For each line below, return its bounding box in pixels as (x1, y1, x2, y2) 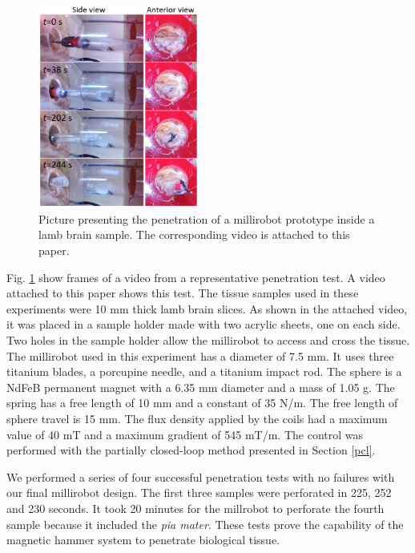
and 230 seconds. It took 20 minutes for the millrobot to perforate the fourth (6, 499, 385, 516)
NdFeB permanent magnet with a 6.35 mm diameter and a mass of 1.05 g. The (6, 378, 395, 395)
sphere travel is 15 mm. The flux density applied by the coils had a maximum (6, 410, 388, 426)
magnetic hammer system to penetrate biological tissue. (6, 531, 280, 548)
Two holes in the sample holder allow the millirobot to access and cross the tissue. (6, 332, 410, 349)
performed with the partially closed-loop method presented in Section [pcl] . (6, 442, 376, 458)
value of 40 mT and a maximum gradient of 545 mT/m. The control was (6, 426, 363, 442)
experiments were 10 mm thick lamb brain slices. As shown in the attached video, (6, 300, 408, 317)
